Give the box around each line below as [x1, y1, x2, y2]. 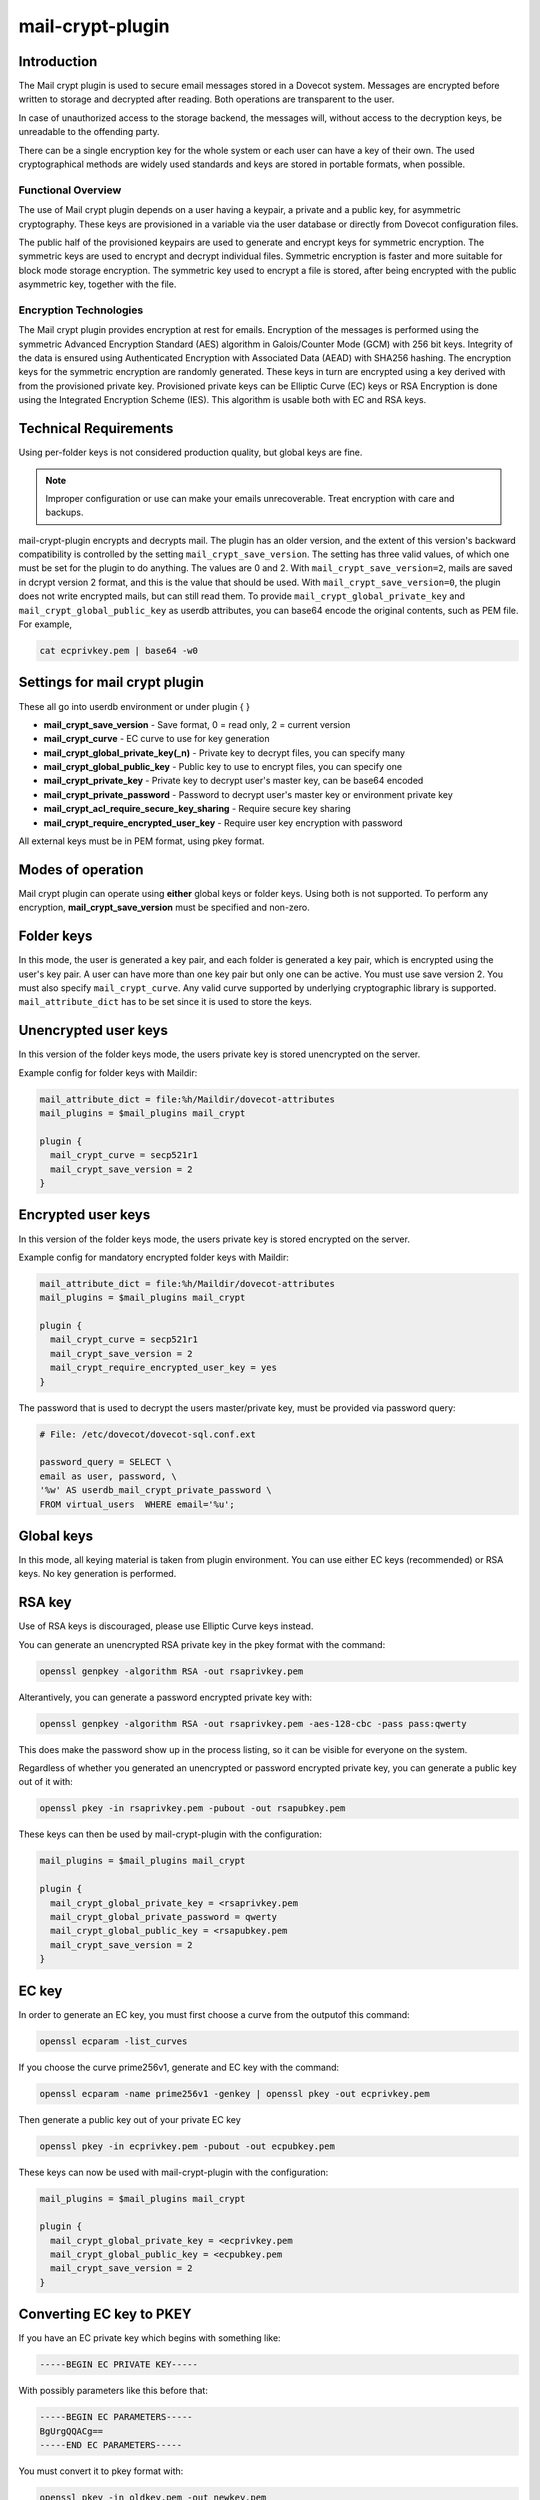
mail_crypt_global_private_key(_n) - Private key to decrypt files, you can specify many [43, 746, 405, 759]
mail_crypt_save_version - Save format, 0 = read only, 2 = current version [43, 718, 351, 730]
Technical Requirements [18, 420, 174, 437]
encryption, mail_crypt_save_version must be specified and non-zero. [18, 901, 310, 914]
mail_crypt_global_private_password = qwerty [50, 1911, 277, 1922]
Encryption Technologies [18, 303, 144, 317]
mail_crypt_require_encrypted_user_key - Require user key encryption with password [43, 816, 403, 829]
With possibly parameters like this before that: [18, 2385, 209, 2397]
